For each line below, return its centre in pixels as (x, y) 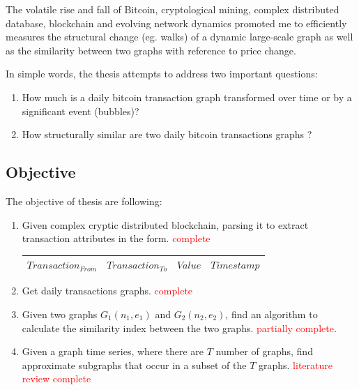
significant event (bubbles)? (81, 111)
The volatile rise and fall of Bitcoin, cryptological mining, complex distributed (173, 9)
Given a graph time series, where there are (113, 351)
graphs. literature (295, 365)
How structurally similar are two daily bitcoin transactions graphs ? (167, 134)
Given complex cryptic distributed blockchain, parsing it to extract (165, 224)
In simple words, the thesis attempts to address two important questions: (162, 74)
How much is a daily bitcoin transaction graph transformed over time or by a (187, 97)
